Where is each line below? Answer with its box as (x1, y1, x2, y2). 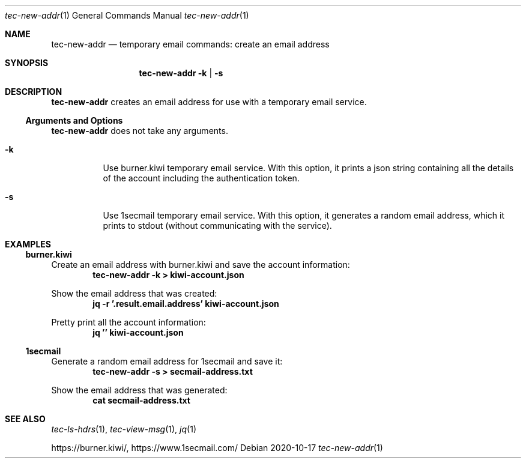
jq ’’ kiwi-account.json (92, 327, 184, 337)
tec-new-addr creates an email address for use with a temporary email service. (51, 97, 367, 107)
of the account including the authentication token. (103, 173, 300, 183)
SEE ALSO (5, 414, 46, 424)
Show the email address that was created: (51, 288, 217, 298)
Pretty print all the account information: (51, 317, 206, 327)
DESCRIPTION (5, 86, 62, 97)
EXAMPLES (5, 239, 51, 249)
